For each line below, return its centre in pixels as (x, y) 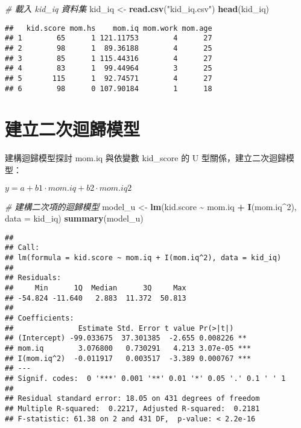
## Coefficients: (40, 318)
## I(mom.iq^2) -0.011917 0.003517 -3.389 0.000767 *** (128, 358)
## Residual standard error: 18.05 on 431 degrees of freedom (132, 399)
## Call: (22, 248)
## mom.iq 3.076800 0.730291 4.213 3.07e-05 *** (128, 348)
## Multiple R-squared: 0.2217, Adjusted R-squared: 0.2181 (132, 408)
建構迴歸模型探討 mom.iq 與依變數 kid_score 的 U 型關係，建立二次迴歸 (145, 158)
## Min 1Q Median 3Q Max (96, 288)
